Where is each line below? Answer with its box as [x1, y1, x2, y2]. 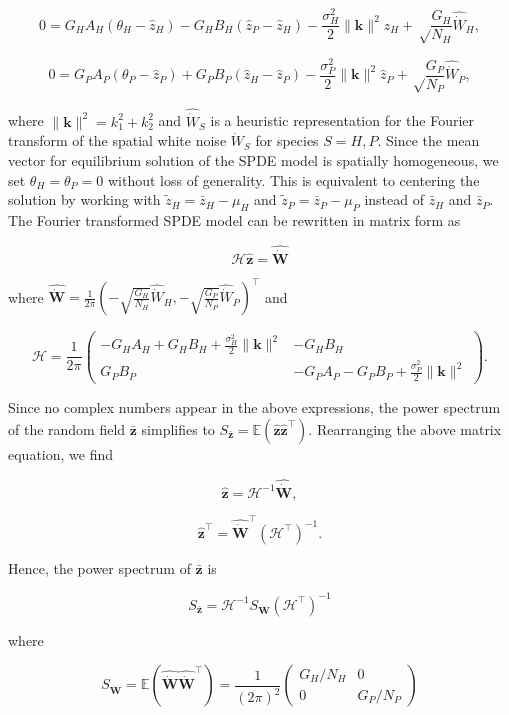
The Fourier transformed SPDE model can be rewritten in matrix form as [8, 209, 461, 230]
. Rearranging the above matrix [308, 418, 502, 439]
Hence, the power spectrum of [8, 557, 191, 578]
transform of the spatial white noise [8, 130, 227, 151]
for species [255, 130, 319, 151]
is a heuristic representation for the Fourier [210, 110, 475, 131]
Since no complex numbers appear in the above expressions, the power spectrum [8, 397, 501, 418]
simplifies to [141, 418, 215, 439]
